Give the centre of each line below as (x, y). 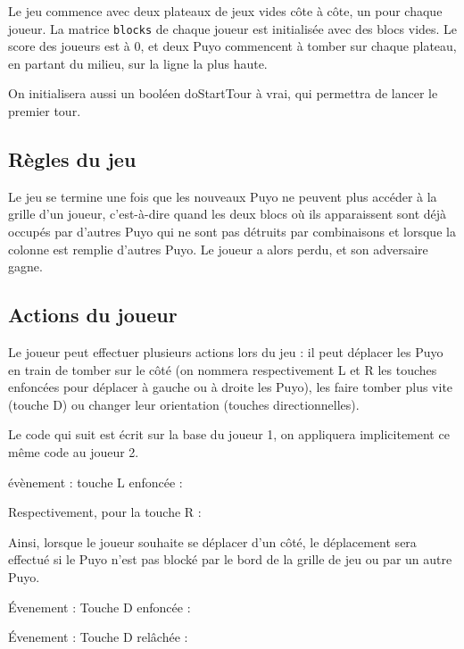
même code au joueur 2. (74, 451)
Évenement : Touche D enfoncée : (99, 607)
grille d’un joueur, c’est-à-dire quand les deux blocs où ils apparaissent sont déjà (228, 214)
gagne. (25, 266)
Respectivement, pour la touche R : (105, 512)
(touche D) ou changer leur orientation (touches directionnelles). (184, 404)
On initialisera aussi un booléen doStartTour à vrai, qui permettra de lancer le (223, 93)
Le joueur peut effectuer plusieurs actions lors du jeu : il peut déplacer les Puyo (226, 352)
